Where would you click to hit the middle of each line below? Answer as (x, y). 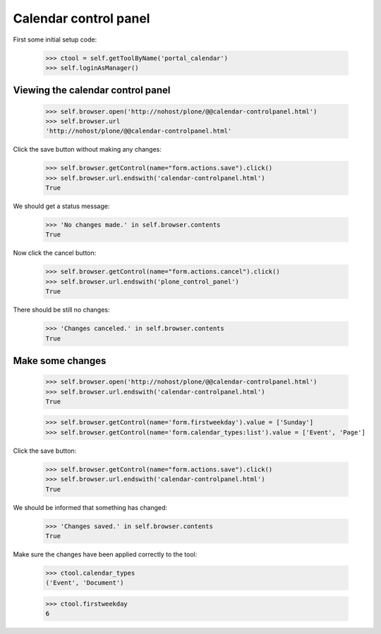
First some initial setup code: (55, 39)
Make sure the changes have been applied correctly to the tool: (105, 554)
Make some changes (60, 361)
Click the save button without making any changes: (87, 150)
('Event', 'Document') (85, 583)
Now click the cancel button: (55, 253)
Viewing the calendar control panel (92, 91)
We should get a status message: (61, 206)
